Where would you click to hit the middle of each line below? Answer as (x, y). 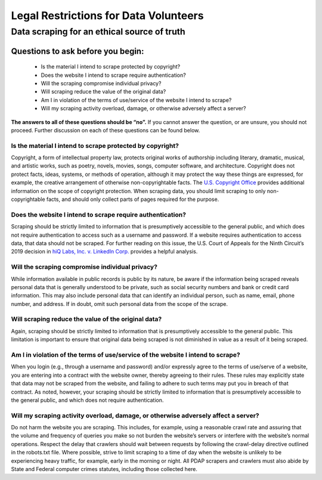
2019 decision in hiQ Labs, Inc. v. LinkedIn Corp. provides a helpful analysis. (104, 252)
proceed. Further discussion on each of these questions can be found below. (106, 130)
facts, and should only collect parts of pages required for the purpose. (133, 199)
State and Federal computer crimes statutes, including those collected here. (104, 469)
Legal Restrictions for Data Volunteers (107, 16)
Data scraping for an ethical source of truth (98, 32)
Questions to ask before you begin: (78, 51)
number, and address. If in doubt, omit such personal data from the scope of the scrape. (119, 304)
